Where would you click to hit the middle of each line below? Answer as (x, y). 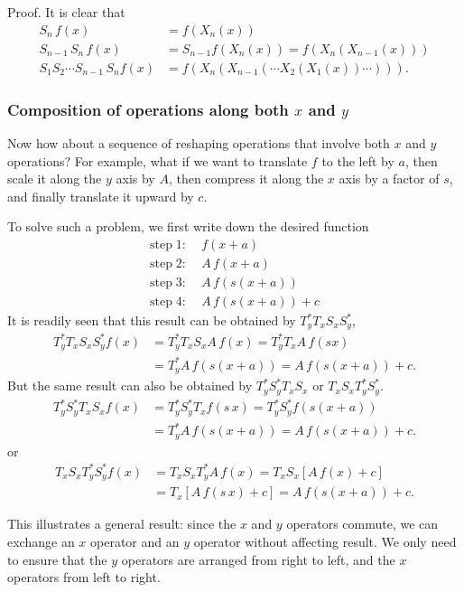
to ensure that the (57, 559)
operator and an (135, 542)
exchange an (41, 542)
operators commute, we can (362, 524)
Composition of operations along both (148, 109)
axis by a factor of (389, 179)
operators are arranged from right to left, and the (258, 559)
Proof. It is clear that (66, 12)
